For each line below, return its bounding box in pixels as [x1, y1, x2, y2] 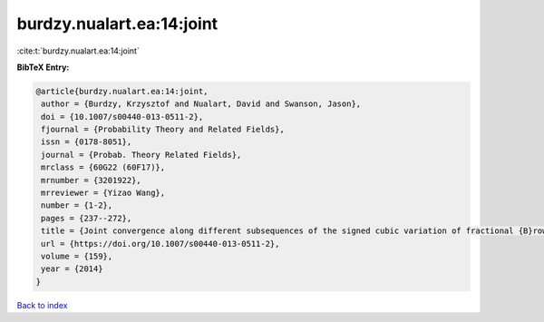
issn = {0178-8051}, [41, 137, 132, 147]
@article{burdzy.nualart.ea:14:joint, [35, 86, 209, 96]
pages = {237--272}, [41, 213, 132, 223]
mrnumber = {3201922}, [41, 175, 142, 185]
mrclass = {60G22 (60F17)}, [41, 162, 166, 172]
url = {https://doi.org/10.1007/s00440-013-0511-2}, [41, 239, 280, 249]
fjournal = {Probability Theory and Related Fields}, [41, 124, 285, 135]
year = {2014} [41, 264, 103, 274]
